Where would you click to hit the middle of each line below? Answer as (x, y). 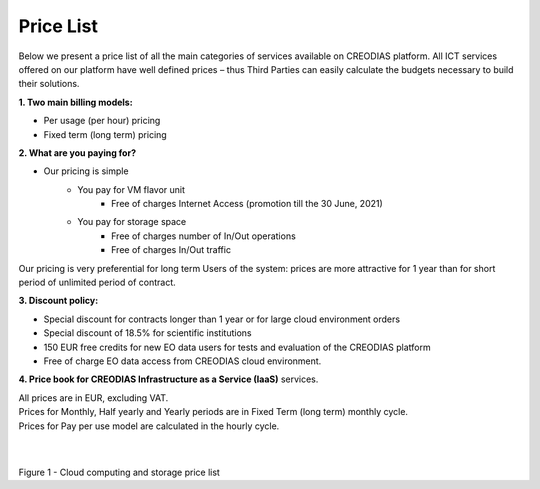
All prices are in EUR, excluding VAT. (93, 397)
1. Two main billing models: (76, 102)
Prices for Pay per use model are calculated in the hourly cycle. (149, 426)
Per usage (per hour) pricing (102, 121)
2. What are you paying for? (77, 152)
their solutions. (49, 84)
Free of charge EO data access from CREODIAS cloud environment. (182, 361)
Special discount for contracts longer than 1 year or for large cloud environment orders (221, 319)
